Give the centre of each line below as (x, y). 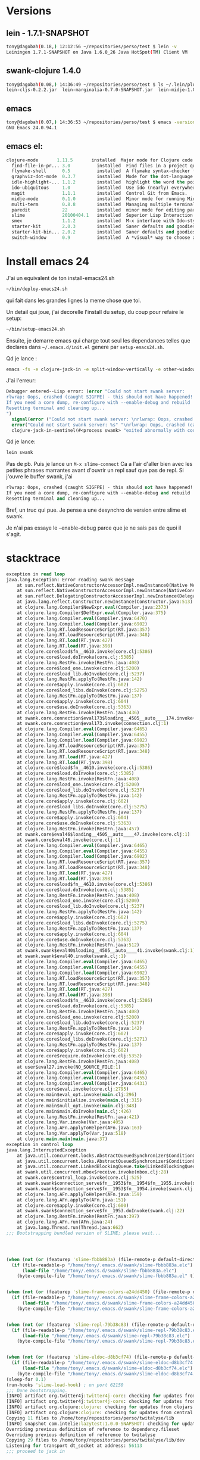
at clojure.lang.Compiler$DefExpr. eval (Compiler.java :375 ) (92, 613)
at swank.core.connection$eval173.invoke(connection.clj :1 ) (93, 724)
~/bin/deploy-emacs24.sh (37, 289)
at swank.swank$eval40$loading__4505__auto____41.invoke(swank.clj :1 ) (106, 951)
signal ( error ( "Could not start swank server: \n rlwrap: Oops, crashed (102, 419)
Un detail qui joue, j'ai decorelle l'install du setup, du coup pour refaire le (95, 312)
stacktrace (33, 558)
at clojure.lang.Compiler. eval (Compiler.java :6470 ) (82, 618)
